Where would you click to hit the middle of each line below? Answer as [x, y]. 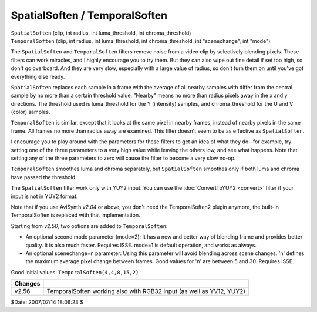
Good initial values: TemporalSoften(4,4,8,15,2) [75, 272]
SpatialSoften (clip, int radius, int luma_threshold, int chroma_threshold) [101, 33]
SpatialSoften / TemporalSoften [89, 15]
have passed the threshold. [44, 177]
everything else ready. [38, 76]
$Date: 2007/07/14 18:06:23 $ [47, 302]
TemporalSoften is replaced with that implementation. [75, 215]
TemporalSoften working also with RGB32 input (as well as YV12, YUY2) [146, 291]
